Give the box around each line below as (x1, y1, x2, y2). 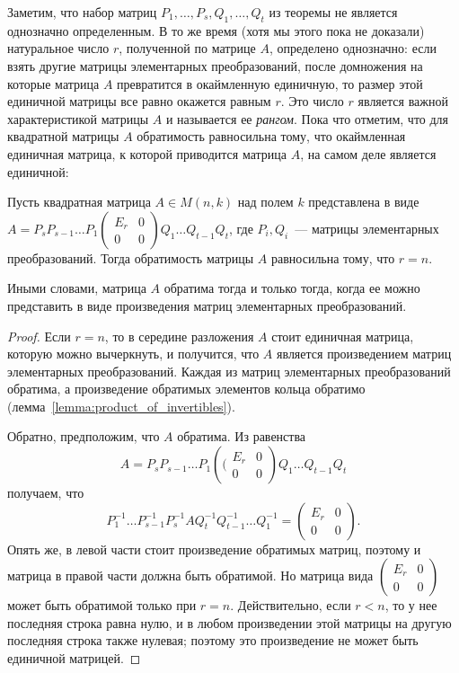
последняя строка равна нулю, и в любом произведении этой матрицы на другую (7, 613, 452, 632)
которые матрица (7, 74, 100, 93)
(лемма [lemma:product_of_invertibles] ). (7, 396, 235, 415)
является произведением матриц (277, 344, 452, 363)
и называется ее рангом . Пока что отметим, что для (165, 109, 449, 128)
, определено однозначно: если (269, 39, 437, 58)
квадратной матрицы (7, 127, 119, 146)
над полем (237, 192, 294, 211)
